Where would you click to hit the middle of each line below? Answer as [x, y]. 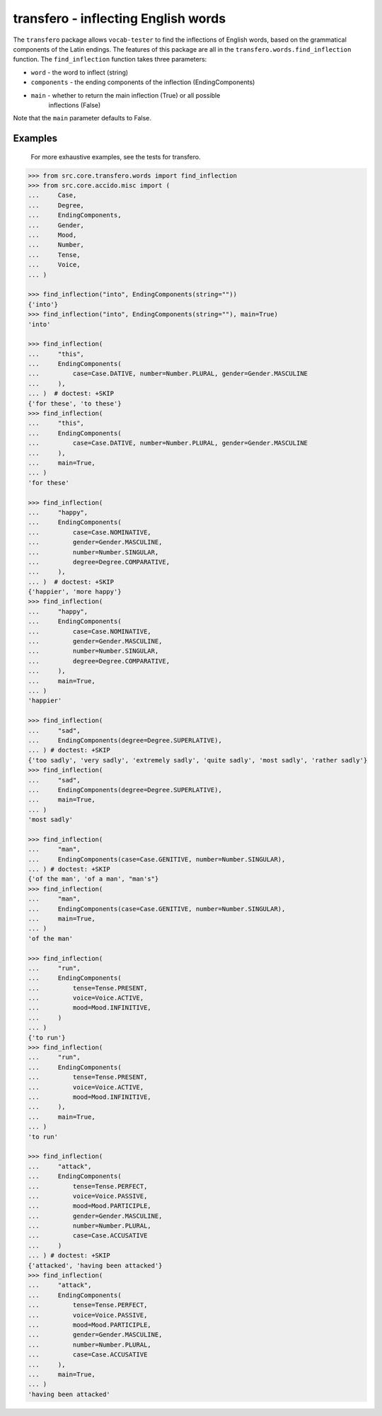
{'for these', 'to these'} [75, 403]
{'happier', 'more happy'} [75, 592]
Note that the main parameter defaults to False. [82, 118]
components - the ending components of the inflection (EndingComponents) [143, 82]
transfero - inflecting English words [120, 18]
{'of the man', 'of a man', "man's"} [93, 879]
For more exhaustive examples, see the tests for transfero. [116, 156]
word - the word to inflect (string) [80, 72]
